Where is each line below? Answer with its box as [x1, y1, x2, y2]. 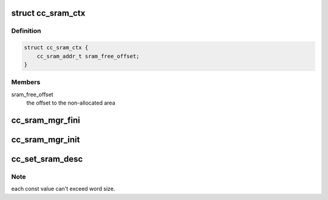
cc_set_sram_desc [11, 154, 83, 164]
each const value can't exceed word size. [11, 185, 115, 193]
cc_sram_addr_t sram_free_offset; [36, 52, 140, 60]
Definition [11, 27, 41, 35]
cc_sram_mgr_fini [11, 115, 80, 125]
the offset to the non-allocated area [26, 99, 115, 106]
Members [11, 78, 41, 86]
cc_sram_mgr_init [11, 134, 80, 145]
